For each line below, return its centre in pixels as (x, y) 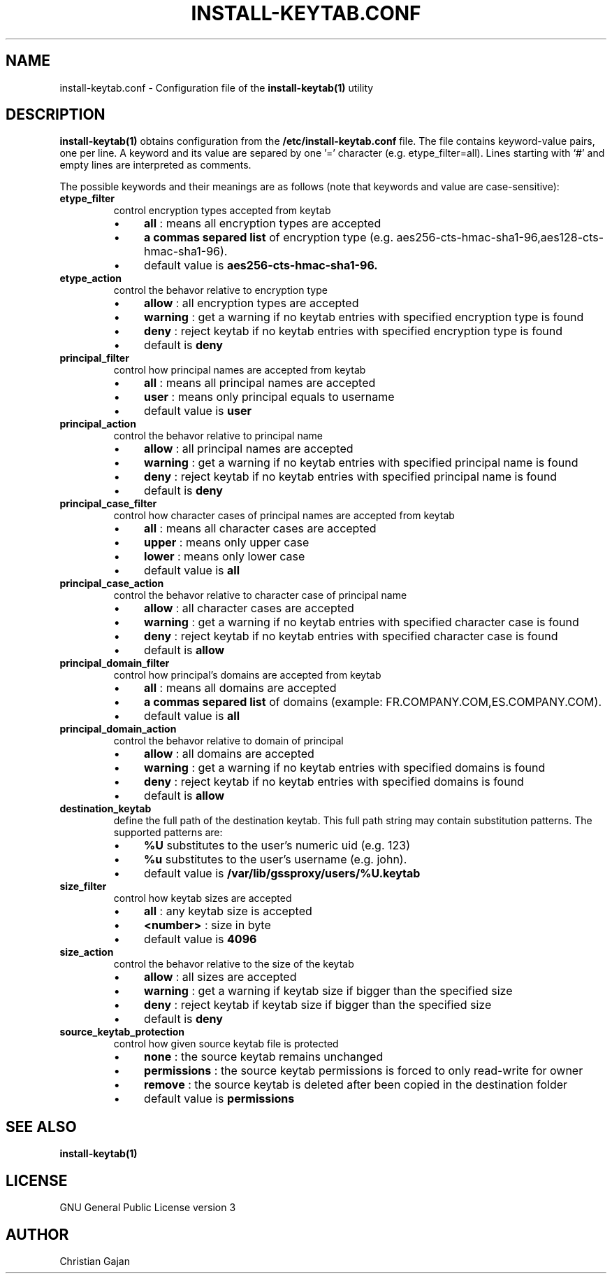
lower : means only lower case (225, 557)
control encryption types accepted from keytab (222, 211)
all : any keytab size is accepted (228, 911)
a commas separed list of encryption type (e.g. (269, 238)
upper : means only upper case (227, 543)
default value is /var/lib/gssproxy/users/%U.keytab (282, 874)
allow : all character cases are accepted (249, 608)
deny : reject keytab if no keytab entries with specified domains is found (334, 782)
